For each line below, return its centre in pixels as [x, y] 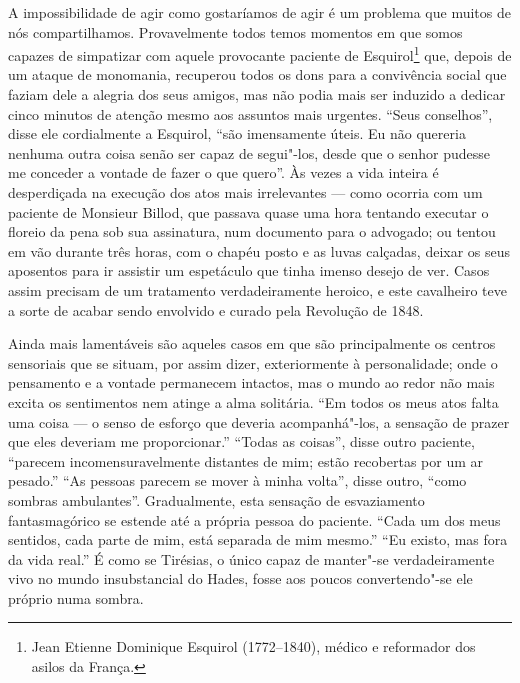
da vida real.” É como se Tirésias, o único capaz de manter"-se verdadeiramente [251, 558]
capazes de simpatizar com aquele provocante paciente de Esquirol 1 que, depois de [260, 53]
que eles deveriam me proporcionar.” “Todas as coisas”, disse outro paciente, [241, 441]
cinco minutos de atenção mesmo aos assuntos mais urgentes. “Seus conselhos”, [250, 113]
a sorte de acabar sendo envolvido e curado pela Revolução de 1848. [216, 309]
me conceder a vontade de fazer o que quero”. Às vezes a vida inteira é [223, 172]
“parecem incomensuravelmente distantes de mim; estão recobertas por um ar [245, 460]
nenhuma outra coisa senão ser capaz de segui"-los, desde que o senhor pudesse [249, 152]
